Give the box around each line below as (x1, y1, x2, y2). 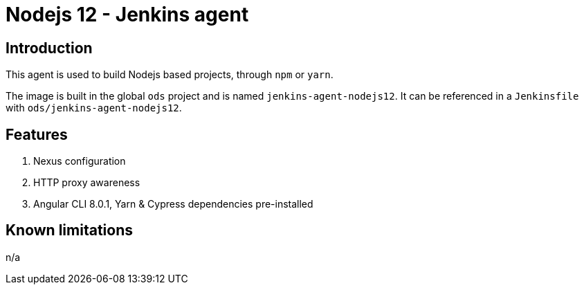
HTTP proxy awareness (33, 176, 140, 189)
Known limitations (6, 221, 133, 239)
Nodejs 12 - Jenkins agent (6, 3, 249, 26)
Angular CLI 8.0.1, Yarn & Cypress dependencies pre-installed (33, 198, 313, 210)
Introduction (6, 39, 93, 57)
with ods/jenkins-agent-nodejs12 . (6, 102, 182, 114)
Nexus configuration (33, 155, 126, 167)
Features (6, 125, 68, 143)
